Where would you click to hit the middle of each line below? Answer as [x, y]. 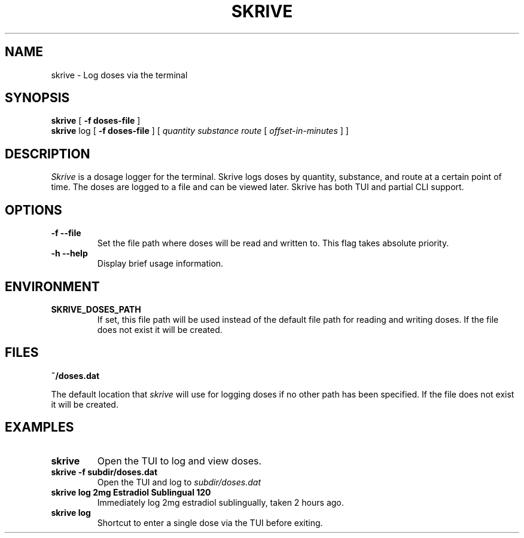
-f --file [66, 233]
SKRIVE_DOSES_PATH [96, 309]
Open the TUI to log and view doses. [179, 461]
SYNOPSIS [37, 98]
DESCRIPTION [48, 154]
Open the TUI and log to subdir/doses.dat [179, 482]
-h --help [69, 253]
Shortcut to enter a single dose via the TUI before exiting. [210, 522]
